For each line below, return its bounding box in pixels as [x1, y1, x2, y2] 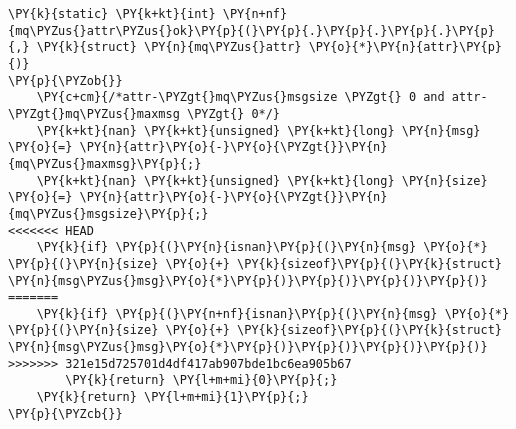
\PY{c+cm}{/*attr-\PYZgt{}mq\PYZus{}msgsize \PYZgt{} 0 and [36, 90, 445, 105]
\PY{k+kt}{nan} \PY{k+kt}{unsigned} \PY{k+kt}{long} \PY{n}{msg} [36, 123, 481, 138]
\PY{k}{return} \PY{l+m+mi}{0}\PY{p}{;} [65, 373, 338, 388]
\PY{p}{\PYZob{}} [8, 73, 123, 88]
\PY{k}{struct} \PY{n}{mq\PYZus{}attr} [36, 40, 302, 55]
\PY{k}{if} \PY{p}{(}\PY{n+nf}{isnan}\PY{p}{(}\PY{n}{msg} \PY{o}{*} [36, 306, 510, 321]
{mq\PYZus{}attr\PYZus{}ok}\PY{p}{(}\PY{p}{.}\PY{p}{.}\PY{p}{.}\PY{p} [8, 23, 495, 38]
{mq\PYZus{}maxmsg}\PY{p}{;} [8, 156, 202, 171]
